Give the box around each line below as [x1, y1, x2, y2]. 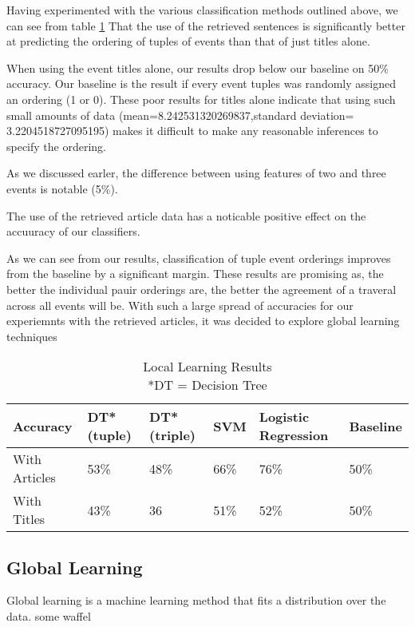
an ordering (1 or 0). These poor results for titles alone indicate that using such [6, 90, 396, 107]
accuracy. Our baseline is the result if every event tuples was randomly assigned [6, 75, 396, 92]
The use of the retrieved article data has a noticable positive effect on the [6, 207, 366, 224]
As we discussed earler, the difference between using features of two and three [6, 165, 386, 181]
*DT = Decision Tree [148, 375, 267, 395]
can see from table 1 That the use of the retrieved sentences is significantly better [6, 17, 405, 34]
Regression [259, 426, 329, 445]
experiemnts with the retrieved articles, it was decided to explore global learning [6, 312, 400, 329]
